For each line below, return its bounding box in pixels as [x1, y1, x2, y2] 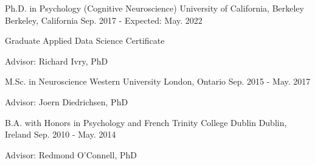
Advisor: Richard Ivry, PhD [5, 54, 108, 67]
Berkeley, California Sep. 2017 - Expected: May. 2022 [5, 13, 202, 26]
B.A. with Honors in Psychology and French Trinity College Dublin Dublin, [5, 116, 287, 128]
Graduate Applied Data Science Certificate [5, 34, 165, 47]
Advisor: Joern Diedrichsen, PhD [5, 95, 128, 108]
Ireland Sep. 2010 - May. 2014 [5, 128, 116, 141]
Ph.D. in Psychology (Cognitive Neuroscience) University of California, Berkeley [5, 2, 304, 14]
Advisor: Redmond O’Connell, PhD [5, 148, 137, 161]
